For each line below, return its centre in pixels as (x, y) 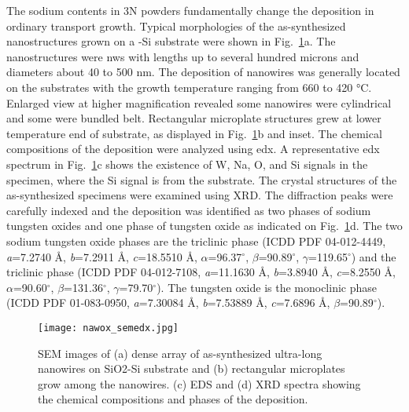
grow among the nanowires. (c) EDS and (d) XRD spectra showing (199, 383)
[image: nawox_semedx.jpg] (108, 328)
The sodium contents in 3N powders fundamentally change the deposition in (190, 10)
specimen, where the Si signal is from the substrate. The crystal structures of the (202, 179)
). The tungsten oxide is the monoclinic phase (267, 287)
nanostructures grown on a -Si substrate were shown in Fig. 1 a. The (171, 41)
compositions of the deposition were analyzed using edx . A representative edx (193, 149)
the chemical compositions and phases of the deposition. (173, 399)
